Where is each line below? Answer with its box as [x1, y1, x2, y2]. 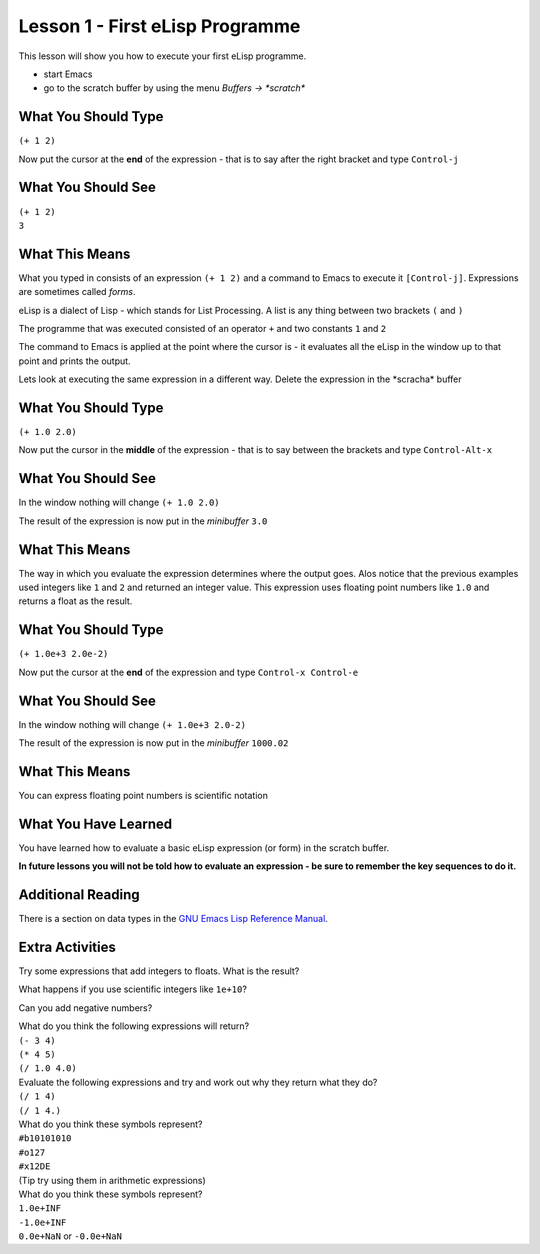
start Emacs [43, 68, 93, 80]
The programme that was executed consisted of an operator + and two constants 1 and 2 [18, 323, 387, 334]
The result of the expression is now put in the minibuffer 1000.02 [18, 737, 289, 749]
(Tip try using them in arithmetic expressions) [18, 1174, 207, 1186]
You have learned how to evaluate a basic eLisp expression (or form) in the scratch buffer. [18, 841, 390, 854]
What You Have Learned [18, 815, 173, 832]
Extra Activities [18, 938, 117, 955]
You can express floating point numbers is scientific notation [18, 789, 269, 801]
